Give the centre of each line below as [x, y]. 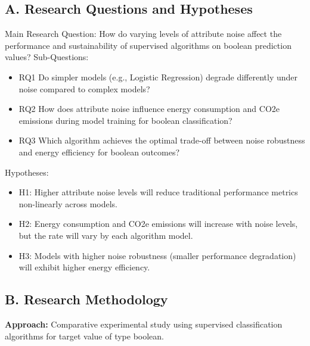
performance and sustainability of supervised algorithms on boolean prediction [148, 45]
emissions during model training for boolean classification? [125, 120]
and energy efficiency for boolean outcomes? [99, 152]
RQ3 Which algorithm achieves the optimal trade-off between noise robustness [162, 140]
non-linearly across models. [68, 203]
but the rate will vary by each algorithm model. [106, 235]
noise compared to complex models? [84, 88]
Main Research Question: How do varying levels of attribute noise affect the [143, 34]
